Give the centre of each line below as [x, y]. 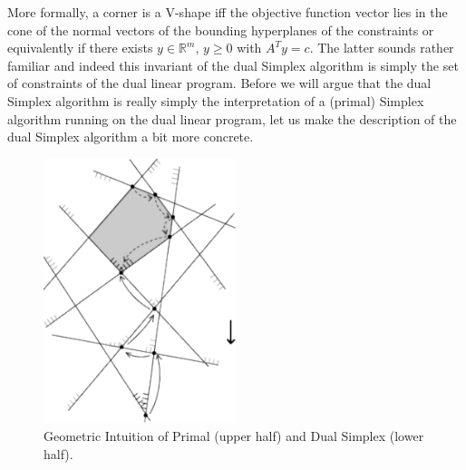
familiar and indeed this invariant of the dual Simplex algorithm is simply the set [233, 65]
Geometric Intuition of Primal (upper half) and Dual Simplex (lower [234, 436]
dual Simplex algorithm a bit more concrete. [131, 137]
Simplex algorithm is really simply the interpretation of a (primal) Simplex [216, 100]
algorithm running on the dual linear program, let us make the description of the [232, 118]
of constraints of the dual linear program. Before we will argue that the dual [219, 83]
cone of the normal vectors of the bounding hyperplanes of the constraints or [221, 29]
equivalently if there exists [80, 48]
